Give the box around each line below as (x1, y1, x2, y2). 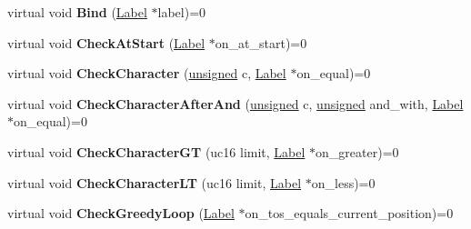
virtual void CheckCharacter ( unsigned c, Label (7, 64, 286, 83)
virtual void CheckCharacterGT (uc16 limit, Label (7, 142, 306, 161)
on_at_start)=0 (215, 33, 307, 52)
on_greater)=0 (316, 142, 399, 161)
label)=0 (157, 3, 206, 21)
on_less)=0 (311, 173, 376, 192)
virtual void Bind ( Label (7, 3, 147, 21)
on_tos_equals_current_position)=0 (245, 204, 454, 223)
